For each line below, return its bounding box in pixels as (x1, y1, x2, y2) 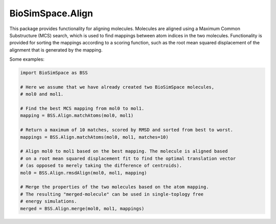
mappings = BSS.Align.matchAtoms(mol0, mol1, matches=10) (20, 134, 169, 140)
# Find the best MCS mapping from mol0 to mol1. (20, 106, 145, 112)
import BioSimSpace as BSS (20, 70, 88, 76)
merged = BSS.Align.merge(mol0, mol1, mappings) (20, 206, 145, 211)
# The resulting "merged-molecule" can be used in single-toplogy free (20, 191, 204, 197)
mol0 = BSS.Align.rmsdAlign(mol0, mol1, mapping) (20, 170, 147, 176)
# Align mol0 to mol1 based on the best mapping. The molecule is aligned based (20, 148, 228, 154)
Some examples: (9, 56, 44, 62)
